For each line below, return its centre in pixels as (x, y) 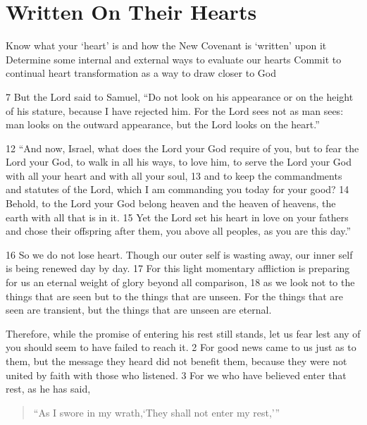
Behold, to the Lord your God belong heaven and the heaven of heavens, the (171, 203)
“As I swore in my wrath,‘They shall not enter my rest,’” (157, 412)
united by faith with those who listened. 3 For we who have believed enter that (176, 375)
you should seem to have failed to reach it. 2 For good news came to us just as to (181, 347)
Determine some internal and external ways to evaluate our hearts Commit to (174, 59)
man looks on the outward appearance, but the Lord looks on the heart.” (163, 124)
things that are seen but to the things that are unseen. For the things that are (175, 296)
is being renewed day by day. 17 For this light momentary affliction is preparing (178, 268)
